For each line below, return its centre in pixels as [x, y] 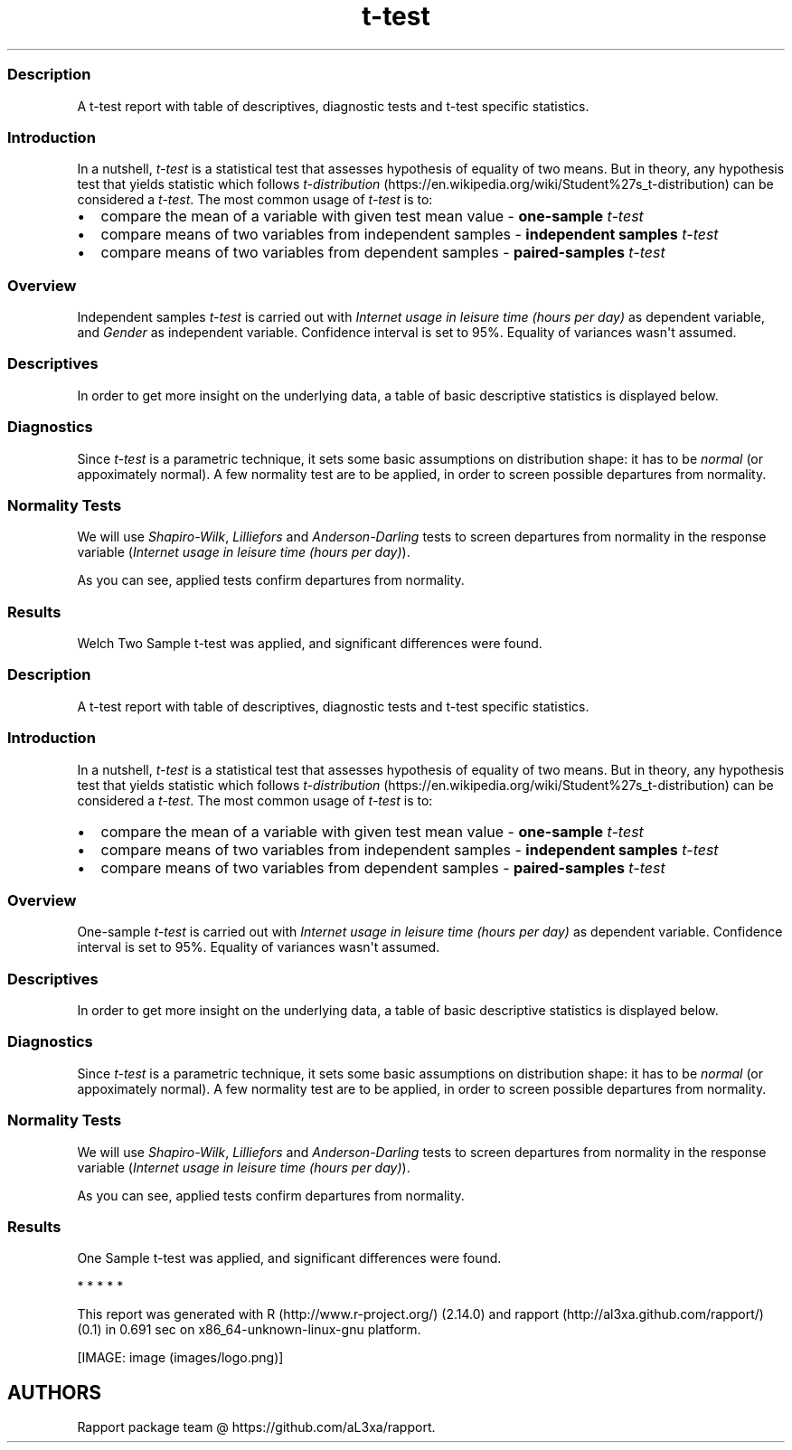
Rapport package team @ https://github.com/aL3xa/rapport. [256, 1427]
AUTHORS [55, 1392]
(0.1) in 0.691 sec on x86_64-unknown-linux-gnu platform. [249, 1330]
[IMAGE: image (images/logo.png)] [180, 1358]
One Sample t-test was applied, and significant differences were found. [289, 1258]
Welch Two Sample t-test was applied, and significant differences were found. [310, 643]
